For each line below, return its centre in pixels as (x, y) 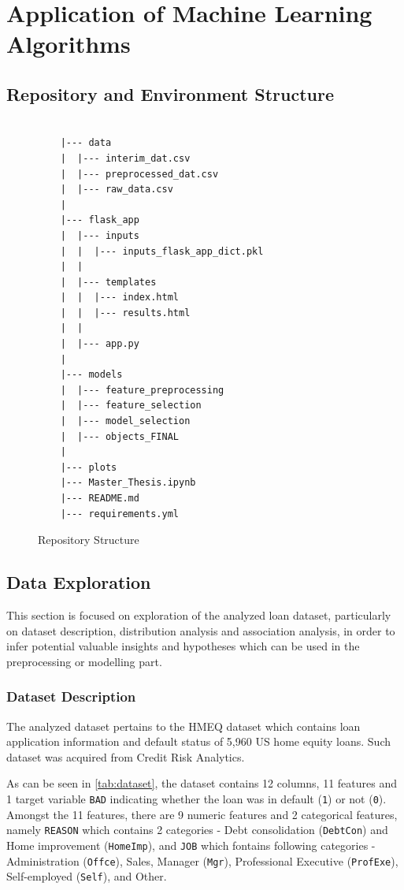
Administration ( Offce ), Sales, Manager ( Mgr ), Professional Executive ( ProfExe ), (202, 860)
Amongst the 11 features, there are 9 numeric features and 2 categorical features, (202, 814)
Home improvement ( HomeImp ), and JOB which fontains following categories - (191, 845)
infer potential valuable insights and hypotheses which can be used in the (183, 646)
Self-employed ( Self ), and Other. (87, 876)
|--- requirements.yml (119, 514)
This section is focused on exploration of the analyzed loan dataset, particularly (199, 615)
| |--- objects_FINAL (119, 436)
